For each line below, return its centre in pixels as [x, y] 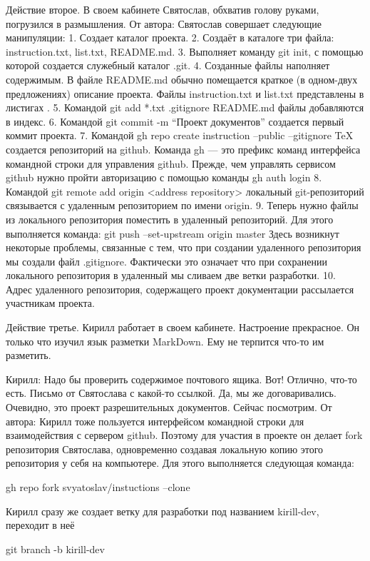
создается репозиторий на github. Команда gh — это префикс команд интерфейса [183, 149]
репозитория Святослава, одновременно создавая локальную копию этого [165, 449]
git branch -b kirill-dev [55, 549]
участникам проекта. [50, 303]
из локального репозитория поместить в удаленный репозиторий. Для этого [170, 219]
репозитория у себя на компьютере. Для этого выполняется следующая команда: [180, 463]
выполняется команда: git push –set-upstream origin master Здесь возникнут [173, 233]
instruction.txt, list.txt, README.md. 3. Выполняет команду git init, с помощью [185, 51]
